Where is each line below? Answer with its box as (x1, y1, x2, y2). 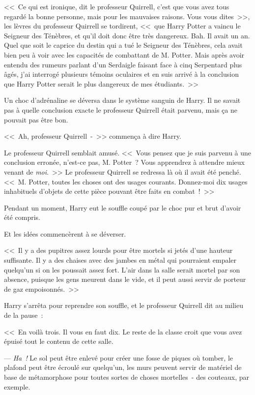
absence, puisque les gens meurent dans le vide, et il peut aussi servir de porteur (4, 274, 246, 284)
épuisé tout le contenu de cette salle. (4, 336, 113, 346)
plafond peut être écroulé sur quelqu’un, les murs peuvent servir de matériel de (4, 362, 242, 372)
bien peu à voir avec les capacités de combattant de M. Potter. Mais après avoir (4, 49, 245, 60)
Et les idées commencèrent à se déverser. (4, 228, 126, 239)
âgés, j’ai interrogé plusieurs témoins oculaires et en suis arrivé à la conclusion (4, 69, 239, 79)
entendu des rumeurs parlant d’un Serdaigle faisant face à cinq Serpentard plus (4, 59, 242, 69)
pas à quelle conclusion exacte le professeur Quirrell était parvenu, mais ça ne (4, 104, 237, 115)
